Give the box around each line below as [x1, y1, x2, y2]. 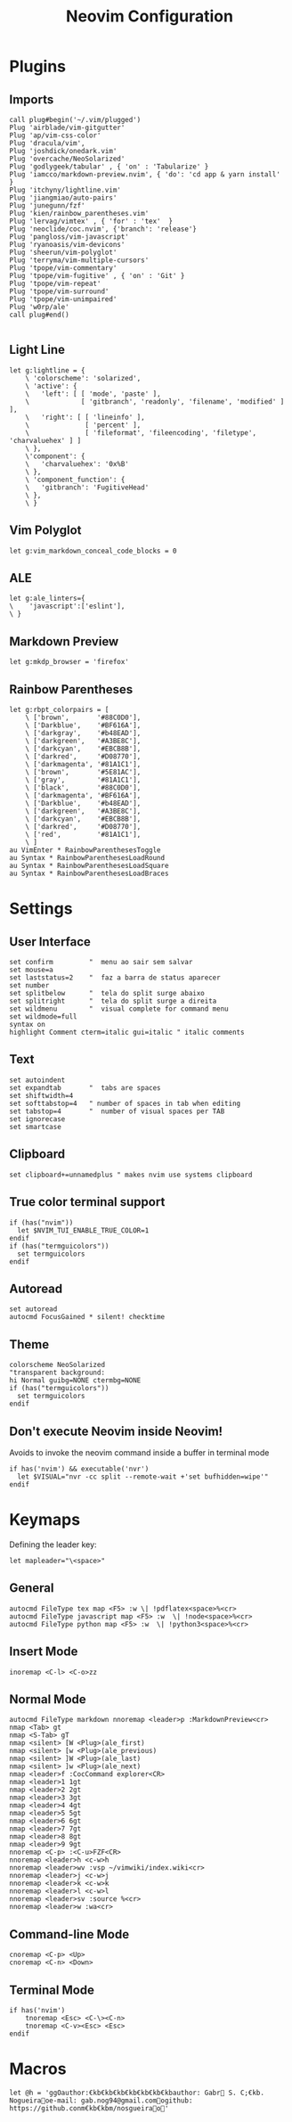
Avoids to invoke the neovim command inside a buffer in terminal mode [9, 1446, 270, 1458]
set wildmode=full [9, 1012, 77, 1021]
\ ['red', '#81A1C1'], [25, 831, 142, 840]
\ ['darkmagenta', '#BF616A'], [25, 791, 142, 800]
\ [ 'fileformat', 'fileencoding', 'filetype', [25, 428, 256, 438]
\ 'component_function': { [25, 475, 126, 484]
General [9, 1580, 55, 1596]
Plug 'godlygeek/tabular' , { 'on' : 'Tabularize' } [9, 162, 209, 171]
